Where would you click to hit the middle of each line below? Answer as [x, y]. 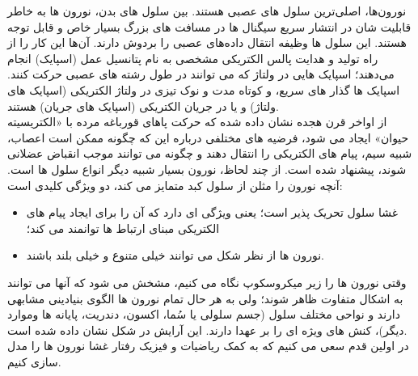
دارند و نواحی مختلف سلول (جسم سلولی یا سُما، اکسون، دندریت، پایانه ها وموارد [204, 314]
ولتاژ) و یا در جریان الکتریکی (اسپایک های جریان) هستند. [143, 106]
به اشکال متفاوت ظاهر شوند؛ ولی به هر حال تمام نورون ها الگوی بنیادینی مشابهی [205, 298]
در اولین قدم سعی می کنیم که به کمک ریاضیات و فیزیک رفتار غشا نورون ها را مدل [208, 346]
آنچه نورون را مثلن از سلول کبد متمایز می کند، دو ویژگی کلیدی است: [175, 185]
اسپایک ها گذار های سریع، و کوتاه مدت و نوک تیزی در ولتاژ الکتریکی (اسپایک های [204, 89]
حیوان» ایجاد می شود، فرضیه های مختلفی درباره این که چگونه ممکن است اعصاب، [208, 137]
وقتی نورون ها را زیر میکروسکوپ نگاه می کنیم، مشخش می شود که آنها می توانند [207, 282]
